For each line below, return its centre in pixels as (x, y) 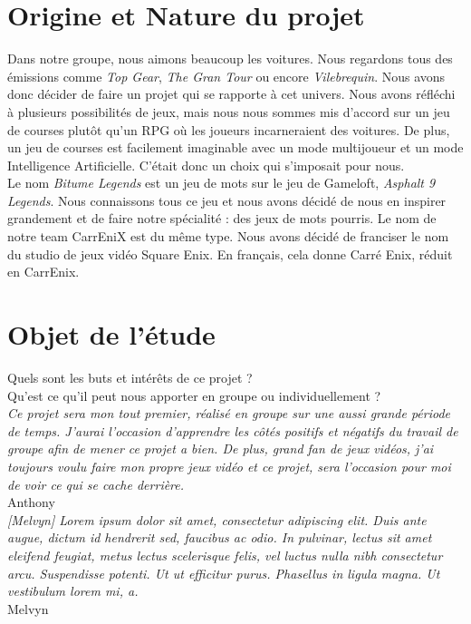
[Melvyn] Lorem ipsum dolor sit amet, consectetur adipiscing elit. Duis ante (217, 519)
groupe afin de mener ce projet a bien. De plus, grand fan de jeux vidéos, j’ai (221, 448)
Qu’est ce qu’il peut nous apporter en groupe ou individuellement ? (194, 395)
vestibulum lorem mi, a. (73, 591)
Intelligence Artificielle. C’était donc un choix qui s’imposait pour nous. (206, 165)
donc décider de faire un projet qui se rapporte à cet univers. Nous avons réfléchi (231, 94)
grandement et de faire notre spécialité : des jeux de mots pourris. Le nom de (222, 218)
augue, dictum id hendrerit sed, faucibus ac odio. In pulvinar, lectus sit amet (220, 537)
